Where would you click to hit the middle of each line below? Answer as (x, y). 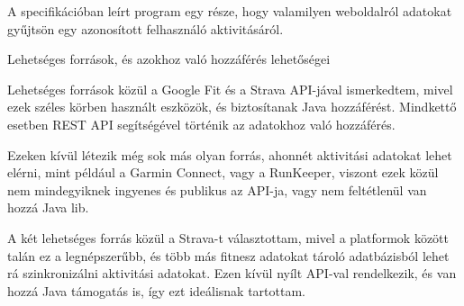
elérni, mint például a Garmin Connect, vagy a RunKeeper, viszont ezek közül (223, 172)
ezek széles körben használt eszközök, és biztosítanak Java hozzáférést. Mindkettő (232, 107)
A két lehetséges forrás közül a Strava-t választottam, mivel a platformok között (228, 237)
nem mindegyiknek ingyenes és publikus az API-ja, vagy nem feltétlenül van (217, 189)
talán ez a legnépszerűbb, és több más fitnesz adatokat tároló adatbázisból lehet (228, 255)
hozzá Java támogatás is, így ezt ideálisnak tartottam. (156, 290)
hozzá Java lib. (48, 207)
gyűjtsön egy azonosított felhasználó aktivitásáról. (146, 28)
